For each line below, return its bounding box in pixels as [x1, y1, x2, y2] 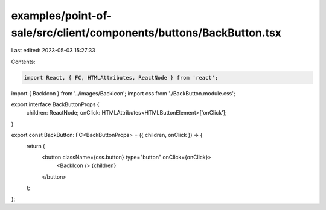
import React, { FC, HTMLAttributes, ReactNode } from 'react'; [24, 74, 219, 81]
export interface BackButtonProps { [11, 101, 100, 108]
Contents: [11, 58, 36, 65]
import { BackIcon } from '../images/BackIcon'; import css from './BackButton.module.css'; [11, 89, 235, 97]
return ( [26, 142, 45, 150]
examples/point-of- [11, 9, 112, 22]
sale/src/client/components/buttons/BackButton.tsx [11, 26, 282, 39]
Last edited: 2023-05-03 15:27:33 [11, 47, 96, 54]
